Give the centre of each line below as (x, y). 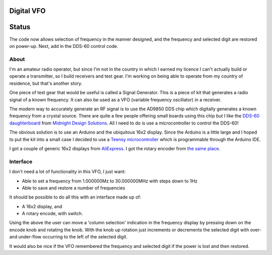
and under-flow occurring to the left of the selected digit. (69, 237)
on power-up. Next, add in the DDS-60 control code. (64, 46)
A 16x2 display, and (42, 206)
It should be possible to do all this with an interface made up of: (75, 197)
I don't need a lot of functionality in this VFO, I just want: (67, 172)
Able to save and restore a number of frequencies (74, 188)
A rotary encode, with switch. (52, 214)
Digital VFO (27, 11)
